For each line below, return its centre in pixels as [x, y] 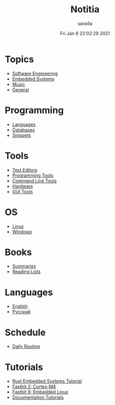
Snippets [21, 135]
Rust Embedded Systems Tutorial [47, 381]
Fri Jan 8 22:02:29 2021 [85, 33]
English [20, 306]
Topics [19, 59]
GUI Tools [22, 192]
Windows [22, 232]
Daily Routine [26, 346]
